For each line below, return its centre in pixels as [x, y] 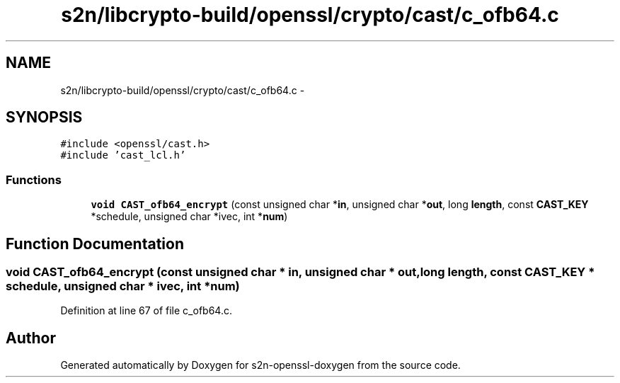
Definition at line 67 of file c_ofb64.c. [146, 311]
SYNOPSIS [44, 118]
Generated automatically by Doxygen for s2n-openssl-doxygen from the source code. [260, 365]
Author [31, 338]
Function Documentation [95, 244]
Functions [34, 179]
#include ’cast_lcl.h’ [123, 155]
